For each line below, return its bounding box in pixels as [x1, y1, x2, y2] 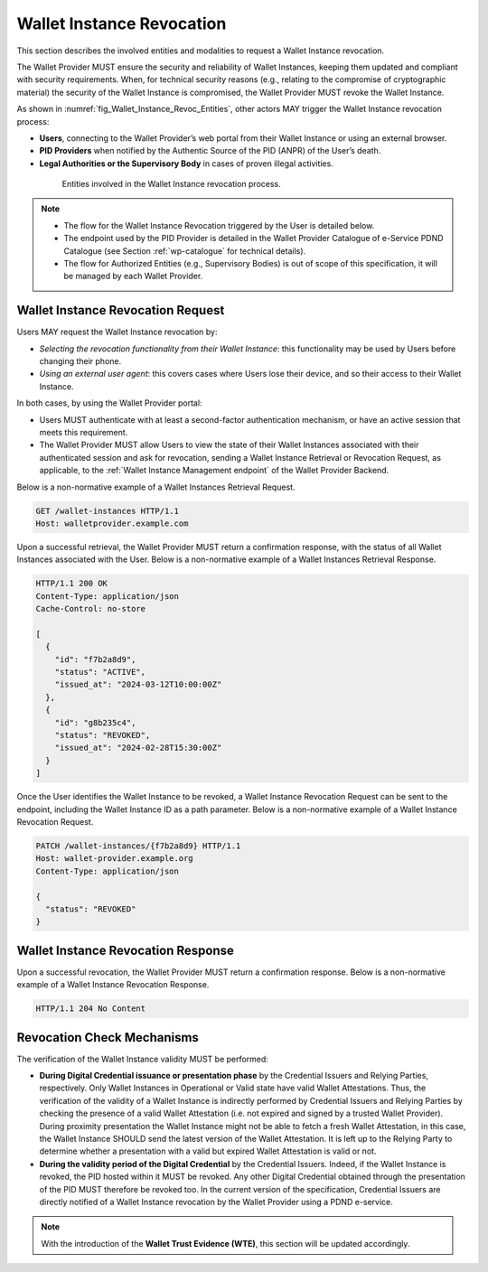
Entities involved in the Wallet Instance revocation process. [61, 179, 282, 190]
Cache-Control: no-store [35, 603, 146, 614]
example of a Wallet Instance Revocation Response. [16, 979, 210, 990]
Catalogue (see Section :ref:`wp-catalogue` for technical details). [63, 245, 306, 257]
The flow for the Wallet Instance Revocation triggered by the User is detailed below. [63, 220, 375, 230]
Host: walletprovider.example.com [35, 518, 189, 528]
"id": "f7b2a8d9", [54, 654, 136, 664]
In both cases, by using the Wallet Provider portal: [16, 397, 202, 408]
